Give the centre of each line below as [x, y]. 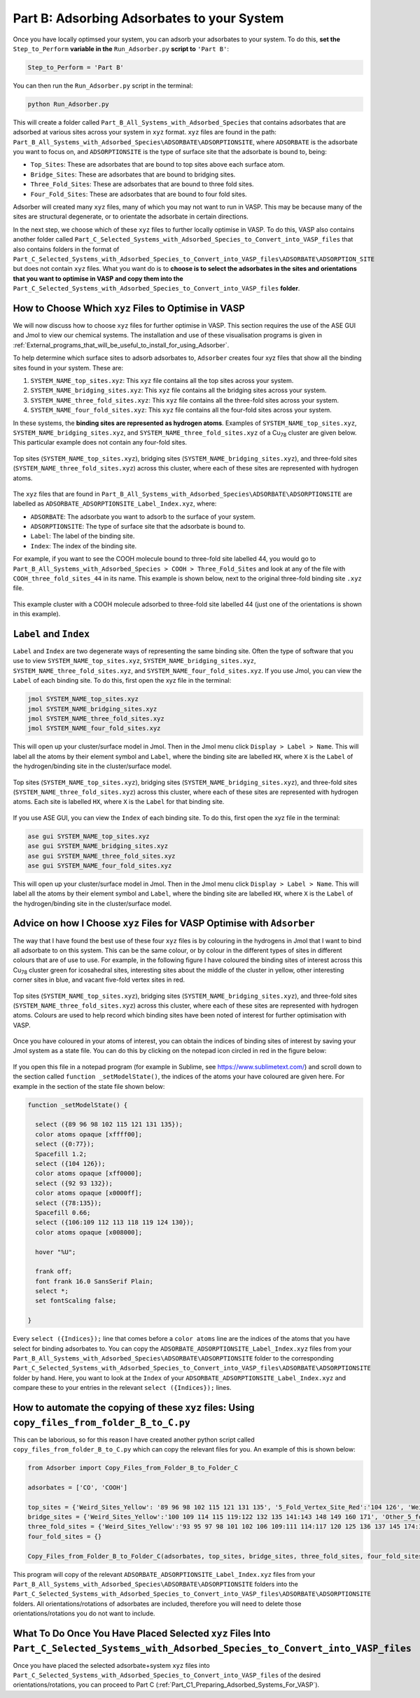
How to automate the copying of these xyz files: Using [134, 1407]
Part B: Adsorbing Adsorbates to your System [148, 18]
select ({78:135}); [69, 1203]
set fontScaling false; [76, 1301]
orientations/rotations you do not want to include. [84, 1613]
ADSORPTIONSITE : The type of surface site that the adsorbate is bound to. [138, 527]
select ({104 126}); [70, 1163]
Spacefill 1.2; [61, 1154]
